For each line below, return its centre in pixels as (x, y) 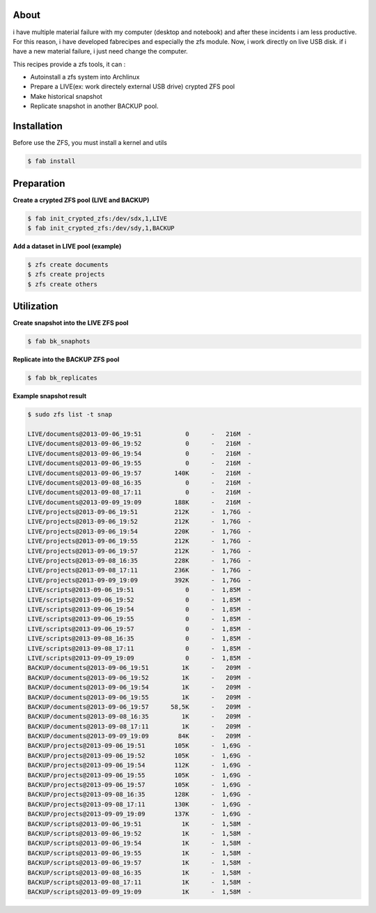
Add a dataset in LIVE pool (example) (67, 246)
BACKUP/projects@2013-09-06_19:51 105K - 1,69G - (140, 746)
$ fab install (52, 161)
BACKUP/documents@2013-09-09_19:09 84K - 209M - (140, 736)
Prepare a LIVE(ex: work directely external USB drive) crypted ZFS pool (133, 86)
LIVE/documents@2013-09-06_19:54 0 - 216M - (140, 453)
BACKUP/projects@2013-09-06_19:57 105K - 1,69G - (140, 785)
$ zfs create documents (68, 264)
